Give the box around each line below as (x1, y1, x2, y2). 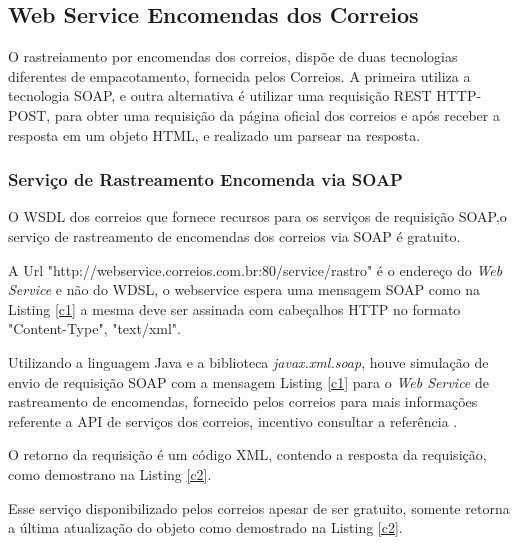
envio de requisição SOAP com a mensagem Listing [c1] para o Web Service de (8, 371, 489, 392)
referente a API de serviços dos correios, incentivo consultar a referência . (8, 410, 458, 431)
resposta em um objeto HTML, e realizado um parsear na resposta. (8, 124, 421, 145)
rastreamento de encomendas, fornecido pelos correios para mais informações (8, 391, 478, 412)
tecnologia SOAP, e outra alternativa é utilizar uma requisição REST (8, 85, 432, 106)
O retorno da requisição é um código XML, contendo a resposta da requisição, (8, 444, 487, 465)
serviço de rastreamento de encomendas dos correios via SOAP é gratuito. (8, 225, 461, 246)
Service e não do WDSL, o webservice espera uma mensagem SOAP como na (8, 279, 481, 300)
